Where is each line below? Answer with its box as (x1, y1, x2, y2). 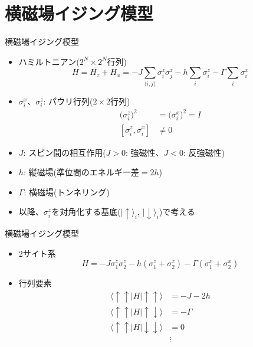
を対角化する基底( (51, 205, 121, 218)
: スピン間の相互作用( (23, 146, 106, 158)
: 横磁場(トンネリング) (24, 185, 110, 198)
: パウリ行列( (43, 94, 93, 107)
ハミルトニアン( (18, 55, 80, 67)
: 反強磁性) (183, 146, 225, 158)
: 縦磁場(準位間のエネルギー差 (23, 166, 139, 178)
